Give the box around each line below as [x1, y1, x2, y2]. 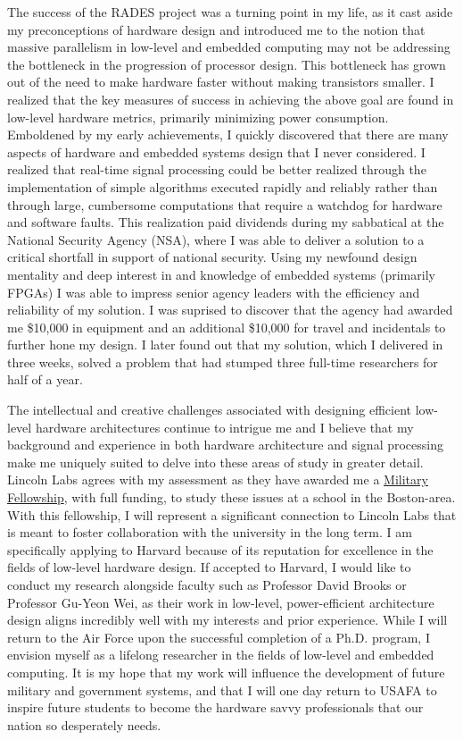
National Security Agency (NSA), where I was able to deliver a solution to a [7, 230, 425, 248]
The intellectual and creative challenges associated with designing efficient [7, 400, 411, 419]
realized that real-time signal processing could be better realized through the [7, 160, 426, 179]
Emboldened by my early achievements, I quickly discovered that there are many [7, 125, 449, 144]
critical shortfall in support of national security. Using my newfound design [7, 248, 418, 266]
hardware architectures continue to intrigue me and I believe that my [35, 417, 414, 436]
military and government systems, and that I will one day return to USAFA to [7, 680, 437, 699]
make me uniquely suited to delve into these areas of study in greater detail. [7, 452, 424, 471]
